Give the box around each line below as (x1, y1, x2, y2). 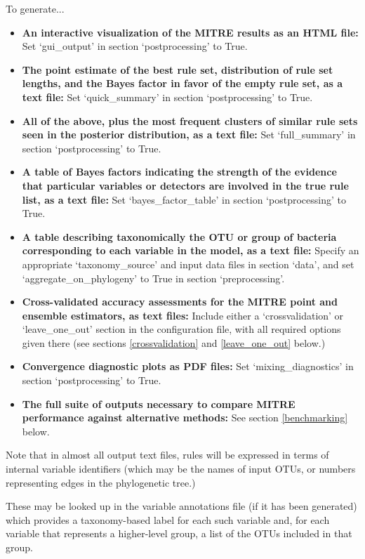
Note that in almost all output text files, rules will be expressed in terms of (6, 447, 329, 462)
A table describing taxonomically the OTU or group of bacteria (22, 229, 337, 244)
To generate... (6, 1, 65, 15)
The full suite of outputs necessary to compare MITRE (22, 396, 296, 411)
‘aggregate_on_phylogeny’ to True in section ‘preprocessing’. (22, 270, 285, 285)
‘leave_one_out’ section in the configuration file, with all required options (22, 322, 341, 336)
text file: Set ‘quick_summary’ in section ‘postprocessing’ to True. (22, 89, 313, 104)
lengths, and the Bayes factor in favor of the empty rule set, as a (22, 76, 343, 91)
